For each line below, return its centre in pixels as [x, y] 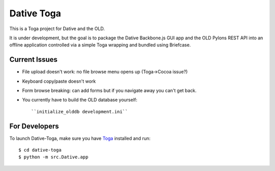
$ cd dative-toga [40, 150]
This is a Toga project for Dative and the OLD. [57, 29]
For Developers [34, 126]
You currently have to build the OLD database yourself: [80, 100]
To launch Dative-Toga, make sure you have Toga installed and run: [80, 138]
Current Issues [34, 59]
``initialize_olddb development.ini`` [80, 112]
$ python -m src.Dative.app [53, 157]
